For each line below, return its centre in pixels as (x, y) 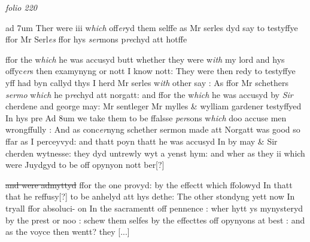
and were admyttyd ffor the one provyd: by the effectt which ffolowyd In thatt (149, 184)
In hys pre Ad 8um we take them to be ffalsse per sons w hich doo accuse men (146, 117)
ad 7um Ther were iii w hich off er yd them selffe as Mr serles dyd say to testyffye (152, 27)
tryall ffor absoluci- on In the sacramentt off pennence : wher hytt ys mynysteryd (154, 208)
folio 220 (21, 7)
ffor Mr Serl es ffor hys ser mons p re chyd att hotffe (96, 39)
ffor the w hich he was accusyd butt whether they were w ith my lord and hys (145, 59)
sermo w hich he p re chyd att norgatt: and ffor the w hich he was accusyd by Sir (149, 94)
